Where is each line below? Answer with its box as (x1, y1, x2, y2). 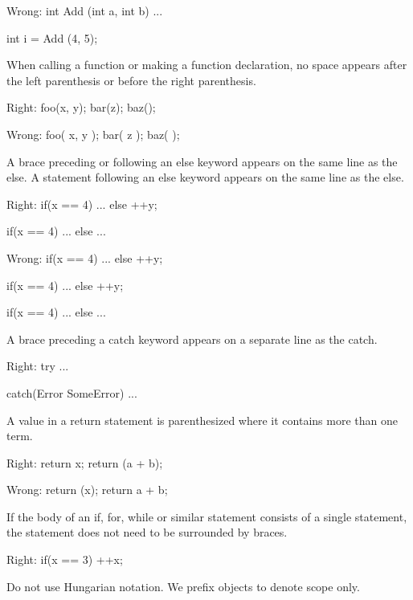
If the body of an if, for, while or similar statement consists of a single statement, (6, 508, 407, 524)
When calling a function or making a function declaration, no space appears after (6, 56, 407, 73)
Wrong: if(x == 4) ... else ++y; (6, 249, 163, 266)
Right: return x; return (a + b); (6, 454, 163, 471)
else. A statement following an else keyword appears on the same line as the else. (6, 169, 404, 186)
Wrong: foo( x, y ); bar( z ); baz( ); (6, 125, 180, 142)
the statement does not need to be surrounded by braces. (6, 524, 288, 541)
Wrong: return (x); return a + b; (6, 481, 168, 498)
